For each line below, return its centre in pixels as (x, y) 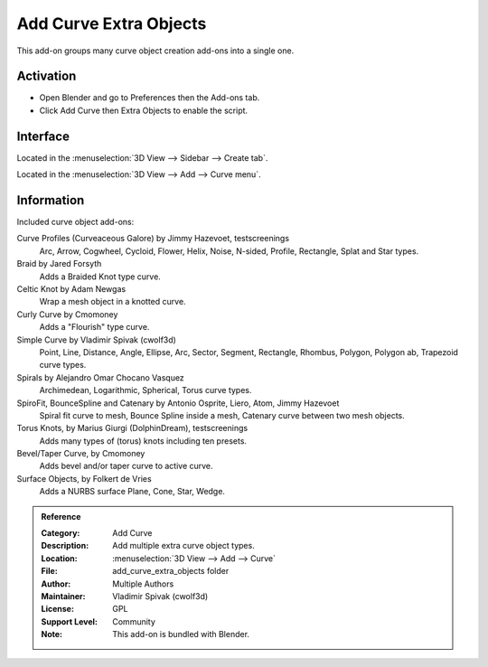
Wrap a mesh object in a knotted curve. (113, 302)
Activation (47, 76)
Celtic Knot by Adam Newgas (71, 289)
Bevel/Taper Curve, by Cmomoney (81, 454)
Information (51, 200)
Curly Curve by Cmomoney (67, 314)
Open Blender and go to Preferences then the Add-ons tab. (150, 98)
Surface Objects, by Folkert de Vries (84, 478)
